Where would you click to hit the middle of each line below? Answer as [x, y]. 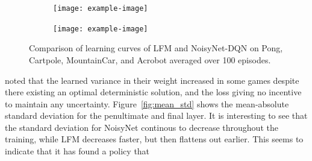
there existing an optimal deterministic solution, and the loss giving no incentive [153, 92]
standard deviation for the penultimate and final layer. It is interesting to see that [156, 115]
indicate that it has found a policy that [77, 151]
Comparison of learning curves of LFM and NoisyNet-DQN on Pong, [156, 48]
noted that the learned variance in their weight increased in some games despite [152, 80]
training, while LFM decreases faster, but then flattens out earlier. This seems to [154, 139]
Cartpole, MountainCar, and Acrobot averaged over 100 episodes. [150, 59]
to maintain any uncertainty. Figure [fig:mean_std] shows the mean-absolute [147, 103]
